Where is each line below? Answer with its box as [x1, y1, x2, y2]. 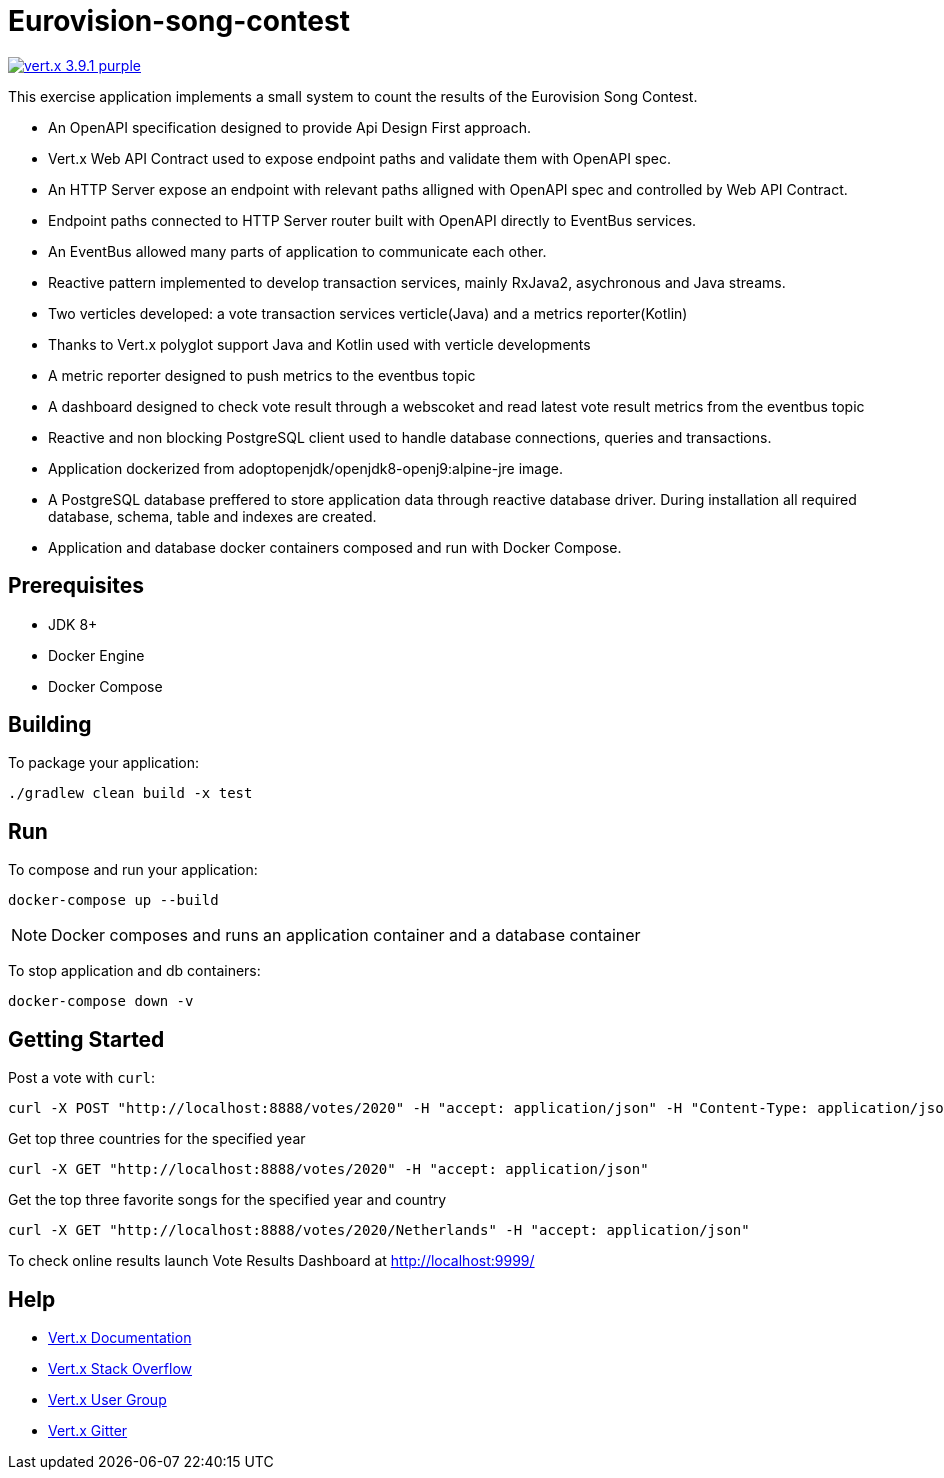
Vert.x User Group [48, 1390, 167, 1408]
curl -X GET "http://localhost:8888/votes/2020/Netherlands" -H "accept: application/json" [8, 1222, 750, 1239]
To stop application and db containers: [8, 962, 261, 980]
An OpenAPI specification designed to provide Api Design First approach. [48, 118, 531, 136]
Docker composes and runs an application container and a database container [51, 925, 641, 946]
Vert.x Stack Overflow [48, 1359, 193, 1377]
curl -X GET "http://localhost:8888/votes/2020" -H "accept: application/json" [8, 1161, 649, 1178]
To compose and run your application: [8, 861, 258, 879]
